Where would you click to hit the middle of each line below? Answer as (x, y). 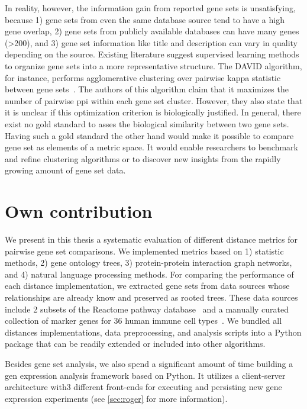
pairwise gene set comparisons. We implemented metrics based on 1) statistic (144, 251)
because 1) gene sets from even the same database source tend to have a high (145, 19)
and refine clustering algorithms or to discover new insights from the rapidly (143, 158)
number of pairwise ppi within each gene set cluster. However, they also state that (154, 100)
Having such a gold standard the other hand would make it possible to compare (149, 135)
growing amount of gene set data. (65, 170)
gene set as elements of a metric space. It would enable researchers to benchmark (151, 147)
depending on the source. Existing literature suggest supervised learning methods (152, 54)
